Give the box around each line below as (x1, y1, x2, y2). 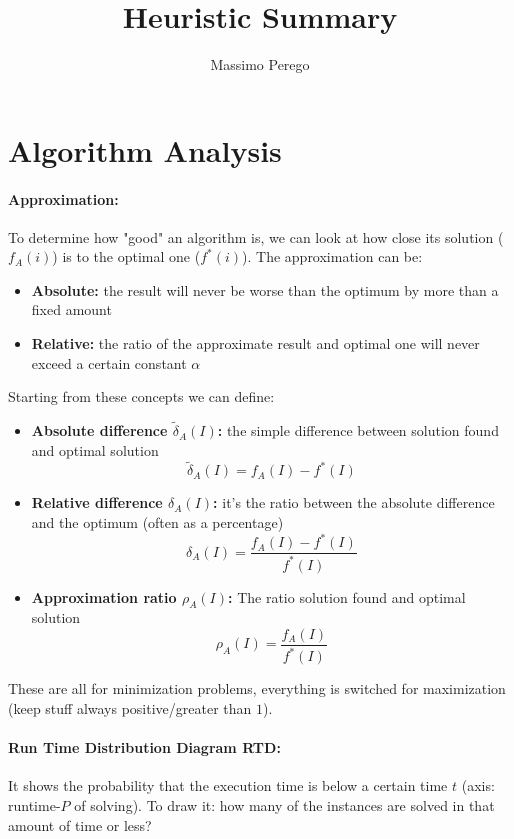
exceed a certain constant (31, 352, 187, 373)
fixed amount (31, 299, 112, 320)
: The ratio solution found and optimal (228, 586, 466, 607)
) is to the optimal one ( (52, 246, 201, 267)
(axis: (461, 775, 495, 796)
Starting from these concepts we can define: (8, 386, 275, 407)
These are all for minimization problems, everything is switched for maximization (8, 678, 506, 699)
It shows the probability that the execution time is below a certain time (8, 775, 448, 796)
